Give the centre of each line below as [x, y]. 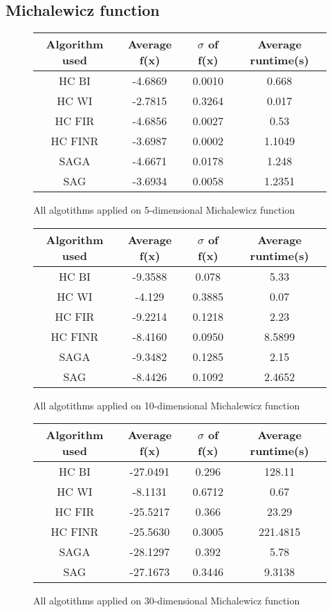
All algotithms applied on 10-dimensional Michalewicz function [167, 405]
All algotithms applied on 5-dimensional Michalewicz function [164, 210]
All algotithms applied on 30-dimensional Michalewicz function [167, 601]
